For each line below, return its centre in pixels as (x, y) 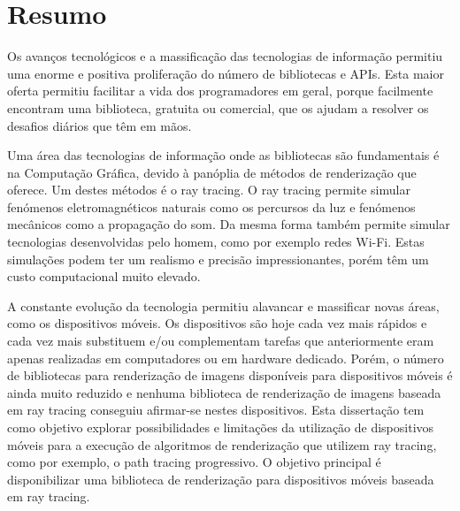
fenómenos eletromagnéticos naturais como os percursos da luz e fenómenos (211, 206)
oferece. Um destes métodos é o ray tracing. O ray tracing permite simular (209, 190)
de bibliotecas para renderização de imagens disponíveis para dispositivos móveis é (230, 375)
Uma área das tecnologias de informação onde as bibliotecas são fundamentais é (223, 155)
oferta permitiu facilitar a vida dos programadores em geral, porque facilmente (220, 91)
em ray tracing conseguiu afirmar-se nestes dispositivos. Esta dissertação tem (216, 410)
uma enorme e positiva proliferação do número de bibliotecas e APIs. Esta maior (226, 73)
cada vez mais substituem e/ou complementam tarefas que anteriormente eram (221, 341)
